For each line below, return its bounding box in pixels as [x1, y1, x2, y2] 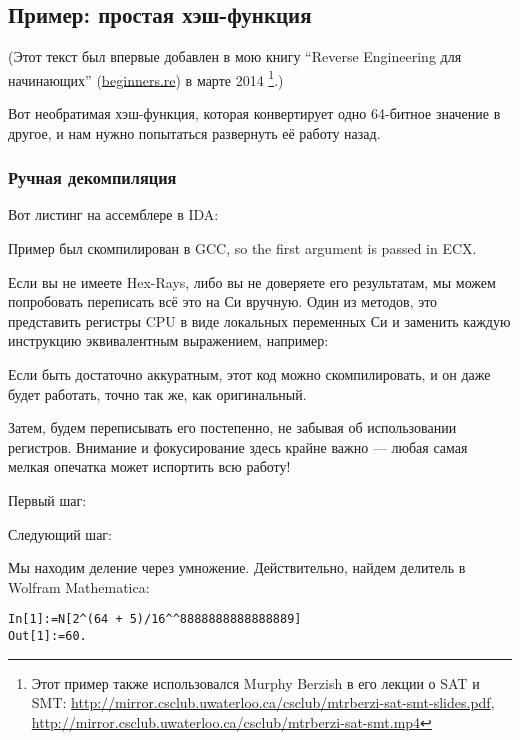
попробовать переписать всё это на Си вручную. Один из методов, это [8, 291, 438, 312]
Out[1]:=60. [8, 629, 87, 644]
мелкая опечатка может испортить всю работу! [8, 456, 291, 477]
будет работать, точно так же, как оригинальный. [8, 383, 307, 404]
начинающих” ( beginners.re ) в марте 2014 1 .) [8, 66, 284, 90]
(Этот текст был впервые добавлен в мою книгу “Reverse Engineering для [8, 46, 462, 67]
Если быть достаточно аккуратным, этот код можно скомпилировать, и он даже [8, 364, 491, 385]
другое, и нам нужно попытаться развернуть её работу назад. [8, 122, 381, 143]
